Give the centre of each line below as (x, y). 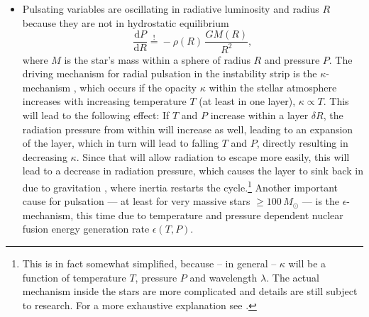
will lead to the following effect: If (96, 115)
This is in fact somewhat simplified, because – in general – (149, 263)
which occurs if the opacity (138, 87)
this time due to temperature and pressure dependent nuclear (210, 215)
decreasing (45, 156)
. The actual (293, 277)
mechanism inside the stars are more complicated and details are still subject (190, 291)
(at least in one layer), (247, 101)
